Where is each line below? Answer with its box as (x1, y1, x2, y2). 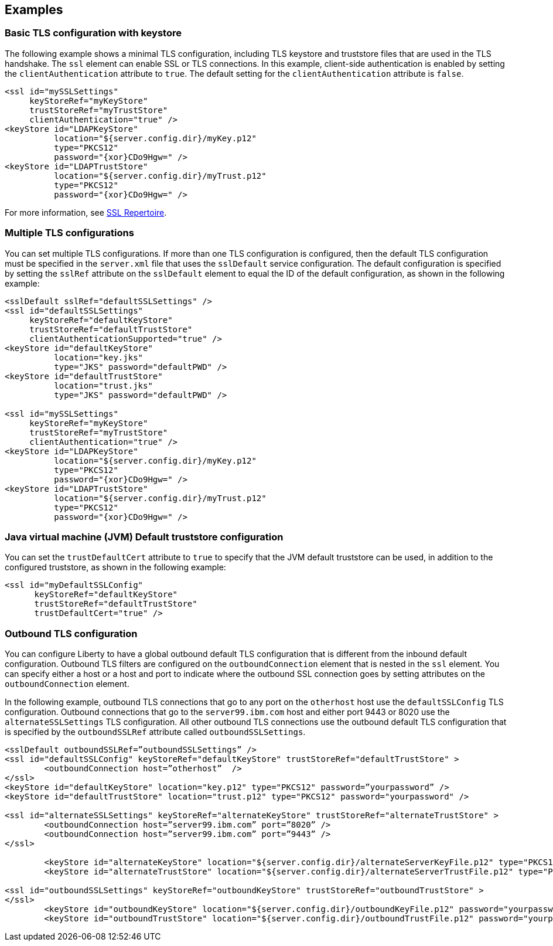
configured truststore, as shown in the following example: (5, 562, 226, 573)
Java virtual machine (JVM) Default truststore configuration (5, 530, 284, 543)
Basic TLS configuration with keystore (5, 27, 182, 39)
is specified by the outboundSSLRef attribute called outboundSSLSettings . (5, 727, 306, 737)
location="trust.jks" (54, 380, 153, 390)
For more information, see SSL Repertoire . (5, 207, 167, 217)
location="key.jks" (54, 352, 144, 362)
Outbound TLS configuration (5, 627, 138, 639)
